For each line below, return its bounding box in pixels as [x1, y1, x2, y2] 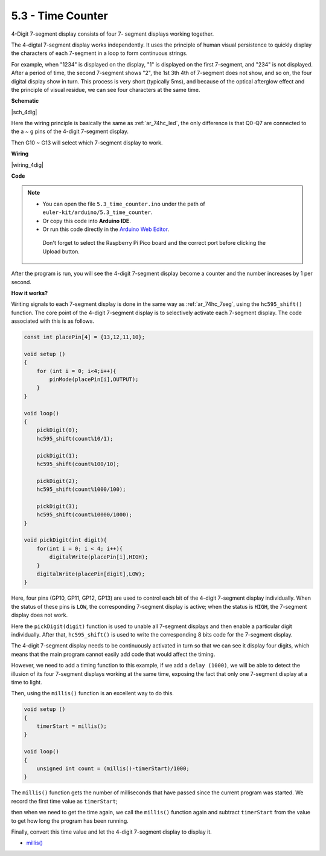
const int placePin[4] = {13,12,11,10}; [24, 334, 145, 341]
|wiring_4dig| [11, 161, 43, 169]
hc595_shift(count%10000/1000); [36, 511, 133, 518]
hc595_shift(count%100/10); [36, 460, 120, 467]
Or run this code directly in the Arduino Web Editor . [42, 225, 169, 233]
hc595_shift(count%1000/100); [36, 486, 126, 493]
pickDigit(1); [36, 452, 78, 459]
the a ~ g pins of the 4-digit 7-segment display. [11, 128, 129, 135]
